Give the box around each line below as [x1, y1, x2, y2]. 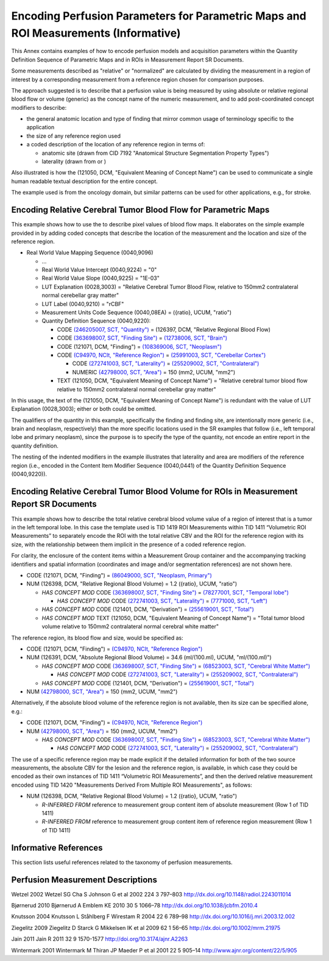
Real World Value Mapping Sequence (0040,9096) [26, 249, 154, 256]
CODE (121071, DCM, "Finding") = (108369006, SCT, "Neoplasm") [57, 343, 222, 350]
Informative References [11, 842, 103, 853]
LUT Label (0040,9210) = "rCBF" [41, 300, 124, 307]
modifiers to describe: [11, 104, 67, 111]
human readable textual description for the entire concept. [11, 177, 158, 185]
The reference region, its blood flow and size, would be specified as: [11, 634, 184, 641]
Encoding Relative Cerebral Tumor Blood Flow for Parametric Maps [11, 205, 270, 215]
